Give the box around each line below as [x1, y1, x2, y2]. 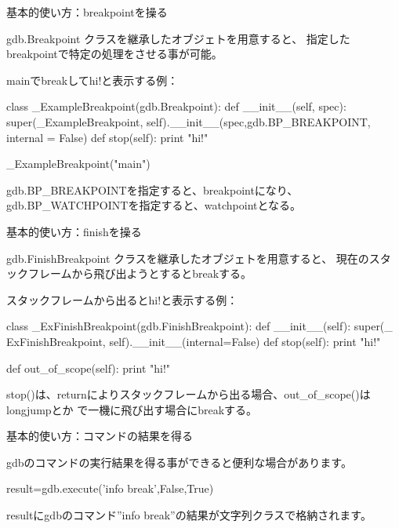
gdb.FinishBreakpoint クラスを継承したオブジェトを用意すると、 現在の [6, 249, 369, 266]
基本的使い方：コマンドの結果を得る [6, 428, 193, 444]
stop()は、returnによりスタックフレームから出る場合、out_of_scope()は [6, 386, 371, 402]
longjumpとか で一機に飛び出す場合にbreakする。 [6, 401, 258, 417]
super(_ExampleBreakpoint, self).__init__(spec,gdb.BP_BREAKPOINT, [6, 113, 371, 129]
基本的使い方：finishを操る [6, 223, 142, 239]
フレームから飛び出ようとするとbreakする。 [27, 265, 252, 282]
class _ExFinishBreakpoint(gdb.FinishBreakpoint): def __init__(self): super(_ [6, 318, 393, 334]
